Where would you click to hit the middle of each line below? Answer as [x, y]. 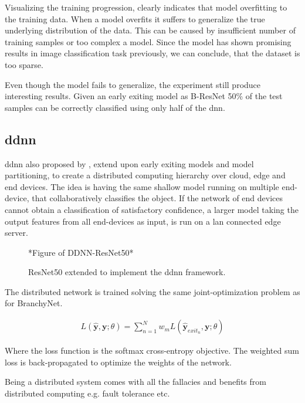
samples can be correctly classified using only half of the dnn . [115, 107]
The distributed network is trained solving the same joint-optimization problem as [152, 291]
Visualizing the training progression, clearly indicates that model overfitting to [146, 7]
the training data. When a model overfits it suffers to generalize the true [135, 18]
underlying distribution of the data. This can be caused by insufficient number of [150, 30]
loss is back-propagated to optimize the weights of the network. [118, 362]
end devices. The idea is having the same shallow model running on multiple [142, 186]
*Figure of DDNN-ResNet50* [81, 252]
